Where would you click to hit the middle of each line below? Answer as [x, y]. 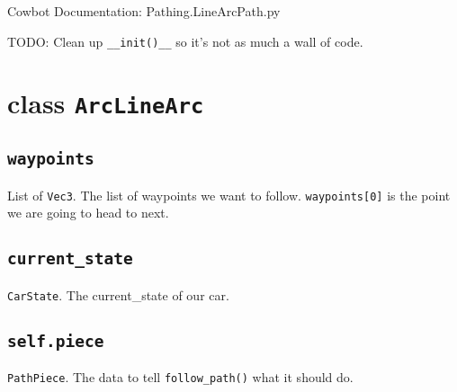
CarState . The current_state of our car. [118, 294]
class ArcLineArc [106, 103]
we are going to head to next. [88, 213]
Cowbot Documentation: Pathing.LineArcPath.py [144, 11]
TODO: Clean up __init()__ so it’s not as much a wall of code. [185, 41]
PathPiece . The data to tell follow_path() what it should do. [180, 377]
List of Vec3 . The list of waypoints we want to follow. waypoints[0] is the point [229, 195]
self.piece [56, 341]
